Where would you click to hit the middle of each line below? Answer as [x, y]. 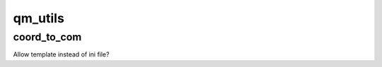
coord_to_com [47, 37]
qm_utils [39, 18]
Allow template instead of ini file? [61, 54]
